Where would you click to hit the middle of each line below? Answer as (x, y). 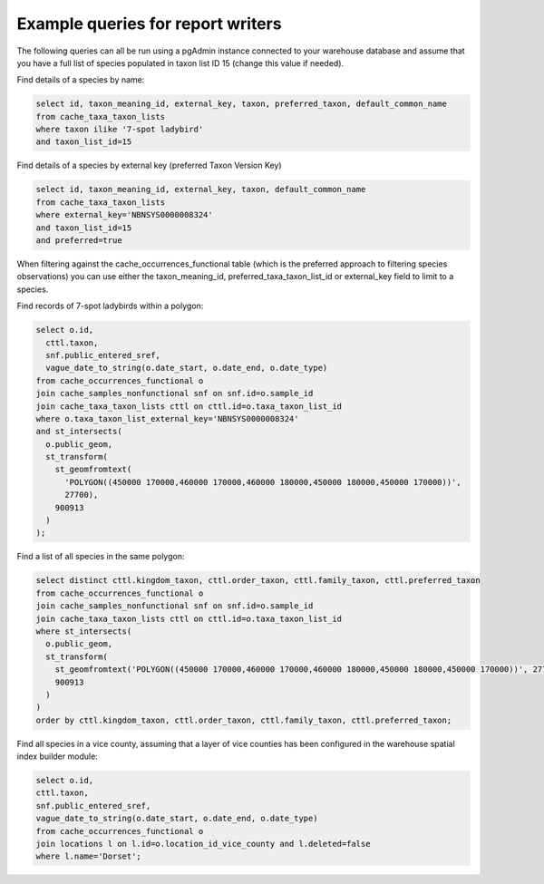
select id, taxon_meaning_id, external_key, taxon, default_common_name (201, 189)
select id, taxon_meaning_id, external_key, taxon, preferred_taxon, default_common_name (242, 104)
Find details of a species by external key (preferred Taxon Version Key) (149, 165)
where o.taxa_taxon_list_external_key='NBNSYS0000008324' (167, 418)
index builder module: (58, 756)
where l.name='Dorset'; (89, 856)
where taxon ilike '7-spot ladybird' (120, 130)
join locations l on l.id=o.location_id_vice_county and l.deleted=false (203, 844)
